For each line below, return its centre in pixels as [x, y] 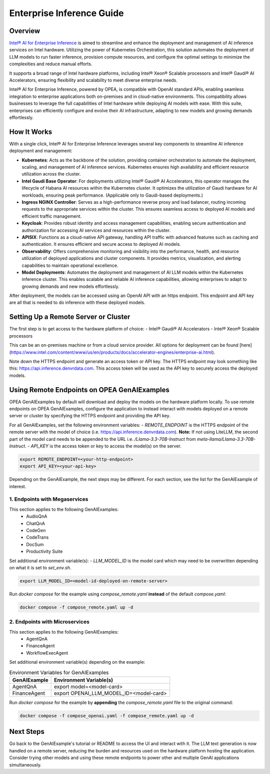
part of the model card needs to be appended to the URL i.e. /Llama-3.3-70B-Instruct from [102, 439]
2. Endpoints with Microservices [49, 622]
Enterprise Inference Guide [66, 13]
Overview [25, 31]
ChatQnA [35, 523]
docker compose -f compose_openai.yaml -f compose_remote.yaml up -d [107, 716]
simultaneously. [25, 764]
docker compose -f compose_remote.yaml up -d [76, 607]
